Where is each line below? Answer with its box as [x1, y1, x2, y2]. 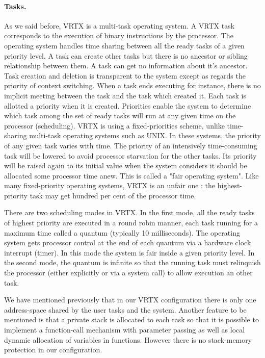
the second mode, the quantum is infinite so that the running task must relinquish [4, 257, 261, 268]
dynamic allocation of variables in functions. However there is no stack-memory [4, 334, 252, 345]
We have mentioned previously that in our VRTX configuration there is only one [4, 294, 256, 305]
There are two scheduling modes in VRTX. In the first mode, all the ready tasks [4, 207, 255, 218]
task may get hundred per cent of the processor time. [30, 190, 196, 200]
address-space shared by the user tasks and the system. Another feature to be [4, 304, 247, 315]
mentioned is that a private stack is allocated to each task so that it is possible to [4, 314, 259, 325]
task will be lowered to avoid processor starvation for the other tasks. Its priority [4, 150, 257, 161]
